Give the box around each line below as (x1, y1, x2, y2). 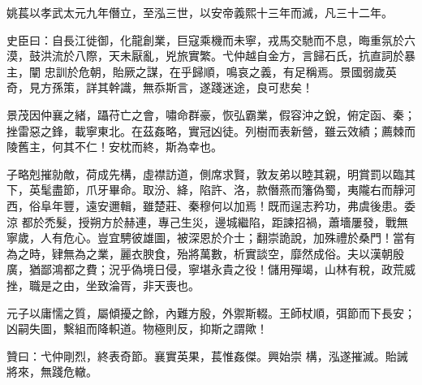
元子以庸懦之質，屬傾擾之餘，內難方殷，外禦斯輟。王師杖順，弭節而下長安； (6, 304, 416, 321)
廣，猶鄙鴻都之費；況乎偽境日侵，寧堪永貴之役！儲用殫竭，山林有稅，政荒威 (6, 261, 416, 278)
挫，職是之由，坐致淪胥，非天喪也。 (6, 276, 200, 293)
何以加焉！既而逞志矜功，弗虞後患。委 (210, 197, 416, 214)
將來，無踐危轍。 (6, 363, 97, 380)
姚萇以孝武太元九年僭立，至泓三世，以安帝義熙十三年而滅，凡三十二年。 (6, 4, 393, 20)
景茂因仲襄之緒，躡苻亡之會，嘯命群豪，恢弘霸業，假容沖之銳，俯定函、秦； (6, 106, 416, 123)
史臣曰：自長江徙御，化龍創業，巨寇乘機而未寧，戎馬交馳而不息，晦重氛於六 (6, 31, 416, 48)
